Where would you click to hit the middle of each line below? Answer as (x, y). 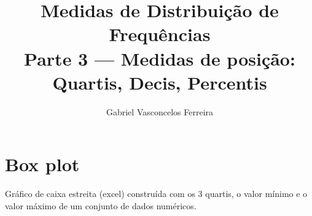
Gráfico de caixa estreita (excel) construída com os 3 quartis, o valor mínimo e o (156, 194)
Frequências (160, 34)
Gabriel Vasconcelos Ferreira (160, 111)
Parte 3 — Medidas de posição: (160, 58)
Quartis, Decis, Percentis (160, 82)
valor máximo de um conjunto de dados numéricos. (101, 205)
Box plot (42, 164)
